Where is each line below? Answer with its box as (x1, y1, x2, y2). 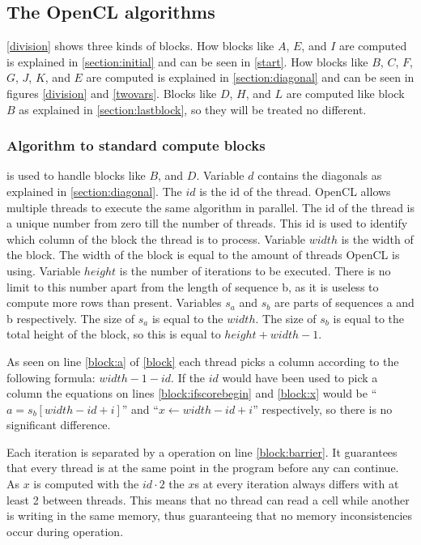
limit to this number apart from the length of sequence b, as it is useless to (6, 278, 379, 295)
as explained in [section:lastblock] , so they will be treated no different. (19, 100, 367, 117)
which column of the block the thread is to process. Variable (6, 230, 306, 247)
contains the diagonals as (257, 167, 382, 184)
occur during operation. (6, 522, 124, 539)
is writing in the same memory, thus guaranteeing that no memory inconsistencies (6, 507, 413, 524)
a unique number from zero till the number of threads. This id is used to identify (6, 215, 408, 232)
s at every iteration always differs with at (194, 475, 399, 492)
